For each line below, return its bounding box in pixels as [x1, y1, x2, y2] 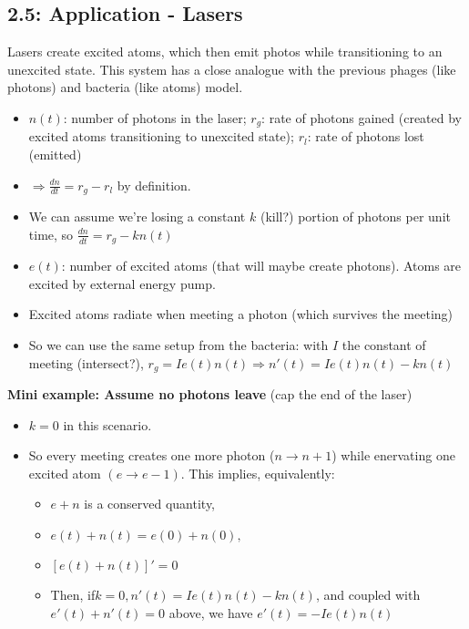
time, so [28, 224, 74, 243]
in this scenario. [63, 415, 152, 434]
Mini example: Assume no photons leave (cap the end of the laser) [7, 384, 413, 403]
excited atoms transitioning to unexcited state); [28, 127, 294, 146]
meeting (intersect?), [28, 353, 144, 372]
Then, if [50, 584, 96, 603]
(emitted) [28, 145, 82, 164]
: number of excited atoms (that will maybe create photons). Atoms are [61, 256, 462, 275]
